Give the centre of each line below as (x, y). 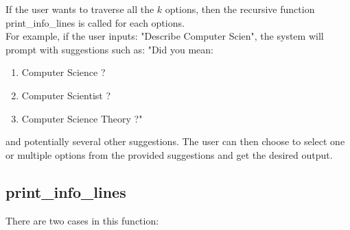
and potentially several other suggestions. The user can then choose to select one (175, 141)
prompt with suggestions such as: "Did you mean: (109, 49)
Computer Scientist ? (66, 95)
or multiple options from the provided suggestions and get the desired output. (169, 154)
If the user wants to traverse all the (80, 9)
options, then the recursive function (240, 9)
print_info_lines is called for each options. (95, 22)
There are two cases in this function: (82, 220)
